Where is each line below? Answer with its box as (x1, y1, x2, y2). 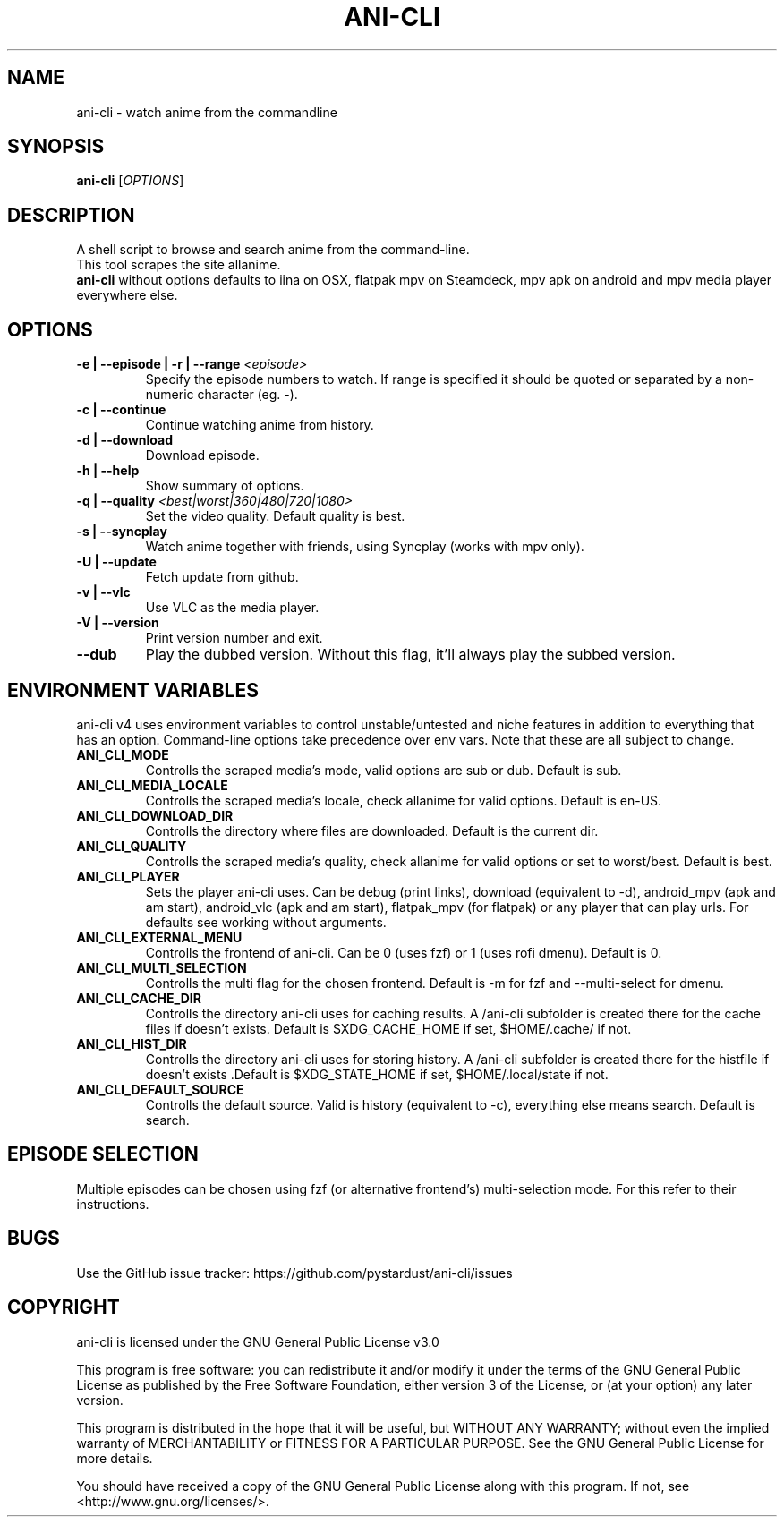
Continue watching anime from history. (145, 417, 374, 433)
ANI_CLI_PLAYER (76, 868, 180, 884)
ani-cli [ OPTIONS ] (76, 173, 184, 189)
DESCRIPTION (7, 203, 135, 226)
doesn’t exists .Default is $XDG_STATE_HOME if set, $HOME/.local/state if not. (145, 1066, 609, 1082)
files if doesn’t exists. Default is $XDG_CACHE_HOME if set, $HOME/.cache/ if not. (145, 1020, 632, 1036)
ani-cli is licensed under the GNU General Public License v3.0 (76, 1333, 439, 1349)
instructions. (76, 1196, 149, 1212)
